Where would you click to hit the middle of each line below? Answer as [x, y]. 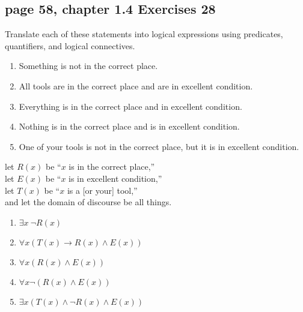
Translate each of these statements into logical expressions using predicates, [144, 34]
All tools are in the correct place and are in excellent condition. [136, 85]
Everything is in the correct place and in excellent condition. [130, 106]
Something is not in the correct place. [88, 66]
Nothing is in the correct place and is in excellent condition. [129, 126]
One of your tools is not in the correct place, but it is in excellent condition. [159, 146]
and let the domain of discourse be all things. [88, 202]
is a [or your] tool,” [102, 190]
